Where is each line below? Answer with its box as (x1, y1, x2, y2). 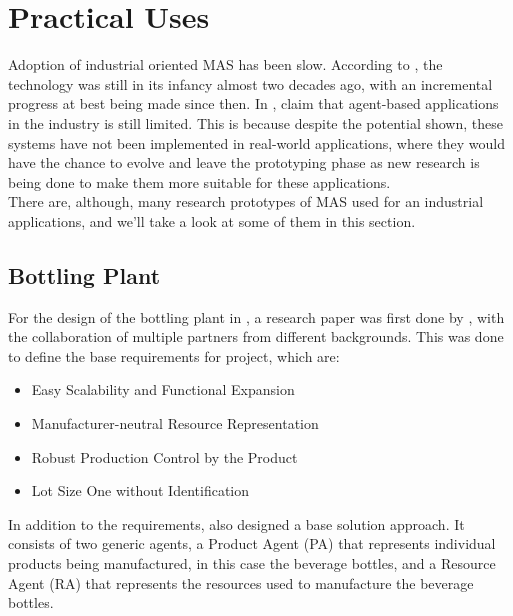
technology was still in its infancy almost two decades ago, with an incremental (8, 73, 493, 94)
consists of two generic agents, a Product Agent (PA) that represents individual (8, 533, 496, 554)
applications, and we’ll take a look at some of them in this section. (8, 210, 416, 231)
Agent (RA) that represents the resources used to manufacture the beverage (8, 572, 474, 593)
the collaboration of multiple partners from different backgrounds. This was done (8, 326, 504, 347)
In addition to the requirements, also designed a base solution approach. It (8, 513, 465, 534)
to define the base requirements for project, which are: (8, 345, 340, 366)
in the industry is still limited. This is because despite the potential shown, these (8, 112, 503, 133)
